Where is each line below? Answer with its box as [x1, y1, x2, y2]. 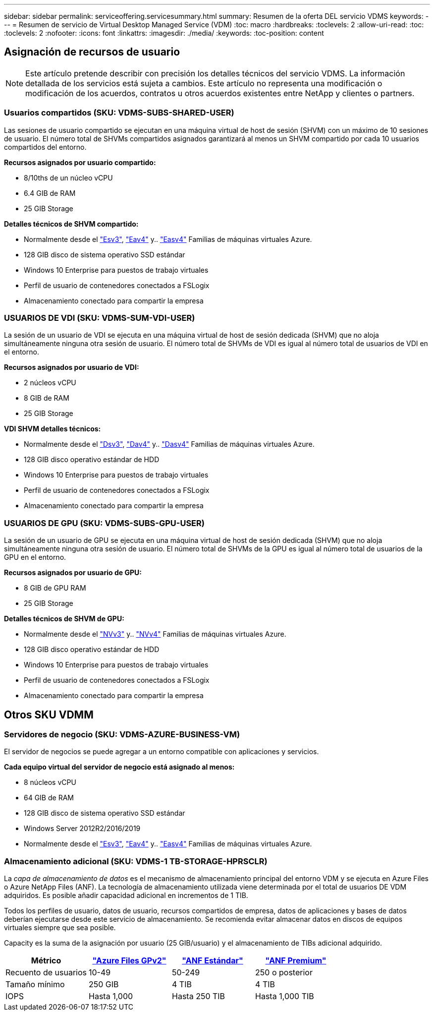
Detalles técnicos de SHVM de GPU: [4, 614, 124, 623]
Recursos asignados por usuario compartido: [4, 158, 156, 167]
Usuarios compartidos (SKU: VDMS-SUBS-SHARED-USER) [4, 108, 234, 118]
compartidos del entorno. [4, 142, 87, 151]
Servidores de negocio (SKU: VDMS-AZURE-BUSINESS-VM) [4, 729, 240, 739]
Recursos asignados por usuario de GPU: [4, 568, 142, 577]
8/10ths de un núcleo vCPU [24, 173, 113, 182]
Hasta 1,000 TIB [255, 991, 314, 1002]
